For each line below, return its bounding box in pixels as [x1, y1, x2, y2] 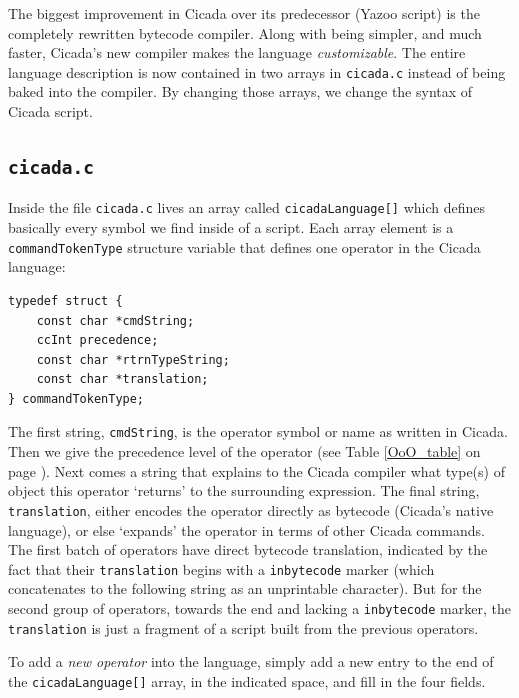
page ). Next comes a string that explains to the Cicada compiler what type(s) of [8, 460, 505, 481]
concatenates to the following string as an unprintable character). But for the [8, 578, 482, 599]
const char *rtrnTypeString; [36, 352, 230, 367]
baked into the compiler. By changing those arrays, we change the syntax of [8, 81, 473, 102]
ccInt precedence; [36, 333, 159, 348]
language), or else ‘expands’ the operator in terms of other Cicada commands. [8, 519, 485, 540]
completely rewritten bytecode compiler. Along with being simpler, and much [8, 22, 482, 43]
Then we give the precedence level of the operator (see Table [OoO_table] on [8, 441, 481, 462]
